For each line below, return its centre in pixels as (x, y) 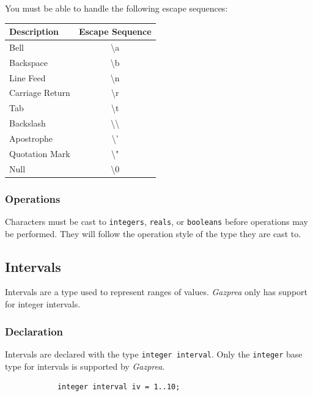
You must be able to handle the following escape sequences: (116, 8)
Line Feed (28, 77)
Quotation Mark (40, 153)
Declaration (34, 331)
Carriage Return (40, 93)
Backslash (28, 123)
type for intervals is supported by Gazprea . (85, 366)
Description (34, 31)
